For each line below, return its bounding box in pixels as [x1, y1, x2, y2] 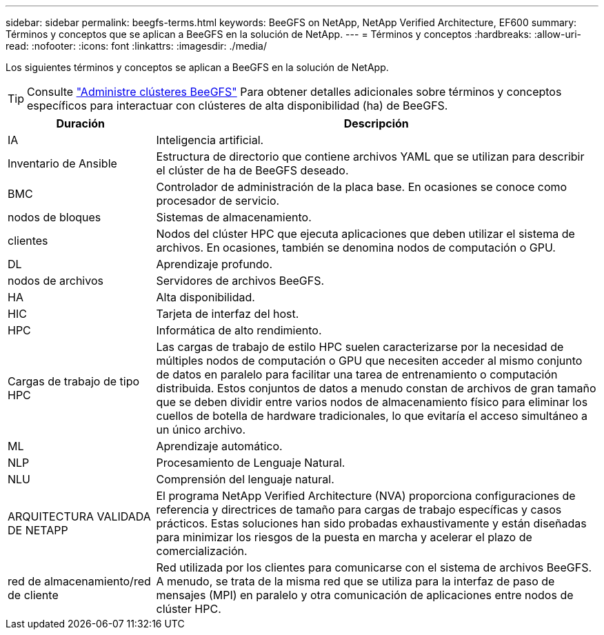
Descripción [343, 117, 409, 130]
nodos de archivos [8, 274, 103, 288]
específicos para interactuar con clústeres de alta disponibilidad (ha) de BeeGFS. [27, 99, 448, 112]
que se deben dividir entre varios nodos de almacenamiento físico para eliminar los [156, 395, 588, 409]
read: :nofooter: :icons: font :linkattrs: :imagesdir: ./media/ [6, 40, 267, 52]
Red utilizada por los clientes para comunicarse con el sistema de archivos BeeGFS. [156, 561, 592, 574]
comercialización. [156, 544, 248, 558]
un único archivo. [156, 423, 246, 436]
